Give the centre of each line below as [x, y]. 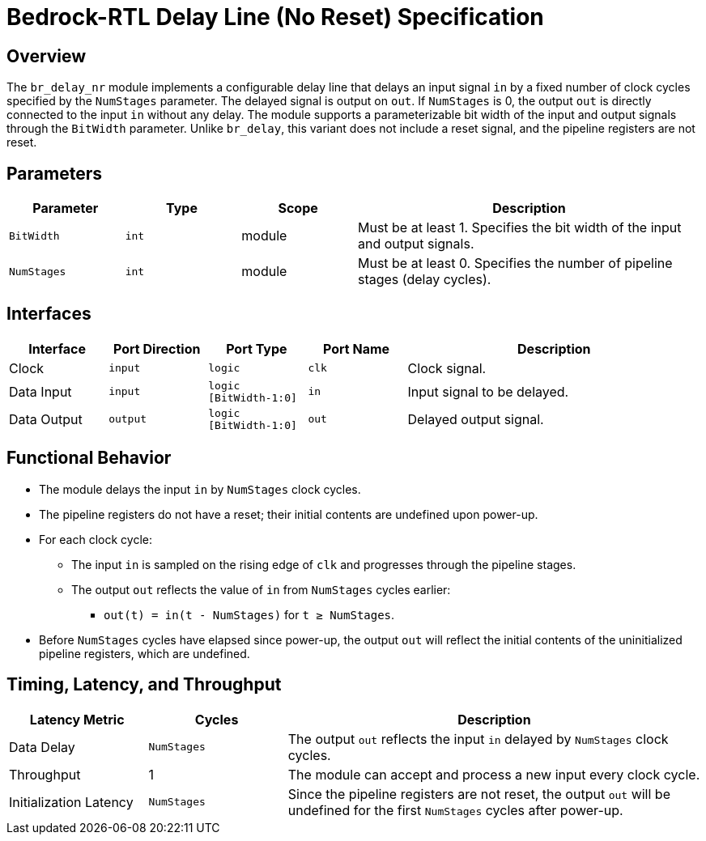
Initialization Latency [71, 802]
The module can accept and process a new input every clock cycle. [494, 774]
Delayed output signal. [476, 419]
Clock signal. [447, 368]
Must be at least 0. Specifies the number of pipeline [515, 263]
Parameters [54, 173]
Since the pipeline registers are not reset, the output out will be [479, 794]
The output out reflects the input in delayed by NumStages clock [478, 739]
